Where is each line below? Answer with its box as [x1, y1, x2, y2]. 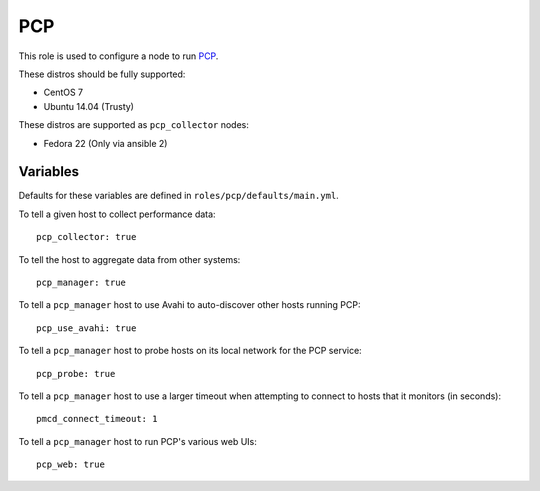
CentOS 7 [43, 86, 84, 99]
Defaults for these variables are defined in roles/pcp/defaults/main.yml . [18, 190, 339, 202]
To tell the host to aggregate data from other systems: [18, 253, 241, 265]
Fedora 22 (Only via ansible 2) [43, 137, 168, 149]
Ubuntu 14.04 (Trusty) [43, 100, 135, 112]
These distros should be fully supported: [18, 68, 186, 80]
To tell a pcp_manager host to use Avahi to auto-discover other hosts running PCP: [18, 299, 361, 311]
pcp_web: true [36, 459, 105, 470]
